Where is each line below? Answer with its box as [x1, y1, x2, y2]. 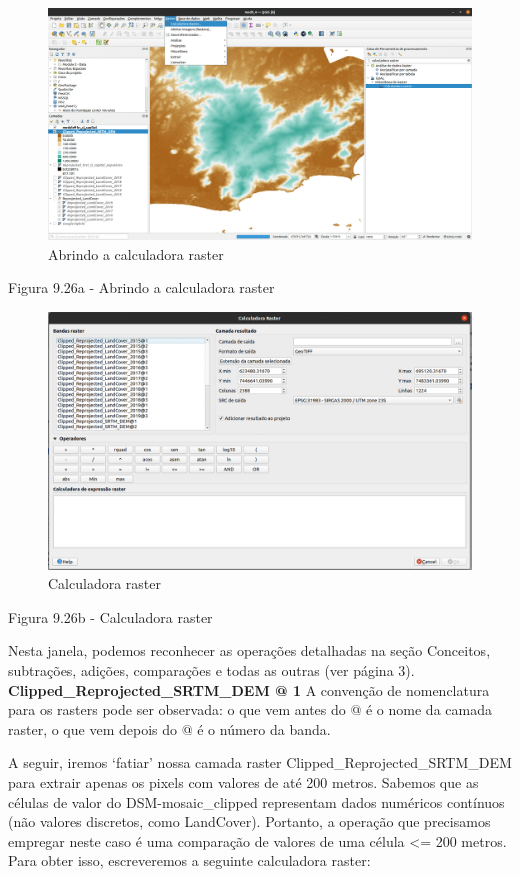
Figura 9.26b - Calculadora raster [8, 606, 213, 627]
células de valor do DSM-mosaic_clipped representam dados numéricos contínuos [8, 791, 505, 812]
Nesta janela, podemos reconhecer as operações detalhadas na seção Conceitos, [8, 640, 491, 661]
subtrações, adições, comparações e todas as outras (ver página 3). [8, 659, 415, 680]
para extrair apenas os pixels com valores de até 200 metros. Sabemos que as [8, 771, 479, 792]
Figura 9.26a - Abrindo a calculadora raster [8, 277, 275, 298]
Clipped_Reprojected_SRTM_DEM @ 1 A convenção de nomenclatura [8, 679, 490, 700]
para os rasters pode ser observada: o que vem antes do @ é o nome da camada [8, 699, 492, 720]
